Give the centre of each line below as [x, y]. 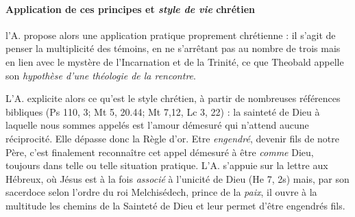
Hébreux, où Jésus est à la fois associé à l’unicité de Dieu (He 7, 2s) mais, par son [177, 178]
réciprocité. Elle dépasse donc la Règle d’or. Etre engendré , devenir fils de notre [172, 138]
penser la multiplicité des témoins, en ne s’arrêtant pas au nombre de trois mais [173, 48]
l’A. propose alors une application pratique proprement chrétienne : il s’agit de [171, 35]
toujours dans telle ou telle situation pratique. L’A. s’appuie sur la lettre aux [167, 165]
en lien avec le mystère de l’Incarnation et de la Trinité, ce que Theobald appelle [175, 61]
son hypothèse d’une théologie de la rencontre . [101, 75]
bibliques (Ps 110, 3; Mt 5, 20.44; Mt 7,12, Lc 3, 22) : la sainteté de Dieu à [163, 111]
